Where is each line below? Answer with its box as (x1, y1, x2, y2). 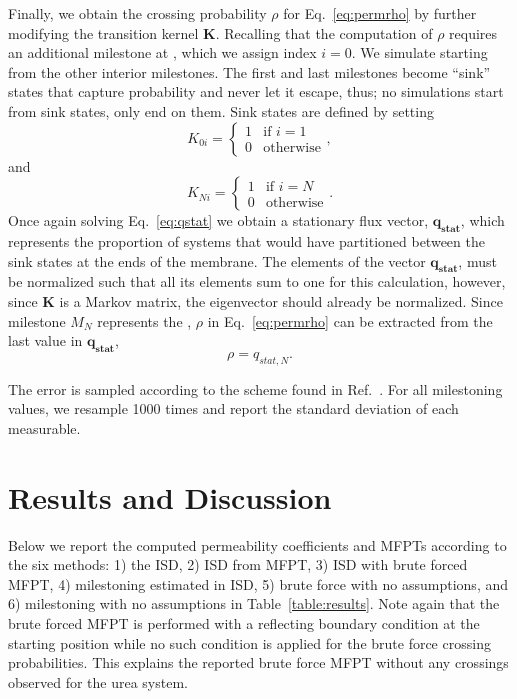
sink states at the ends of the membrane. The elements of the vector (8, 250, 426, 271)
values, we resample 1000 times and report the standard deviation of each (8, 398, 459, 419)
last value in (8, 330, 83, 351)
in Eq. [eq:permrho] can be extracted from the (207, 310, 493, 331)
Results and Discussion (8, 476, 332, 517)
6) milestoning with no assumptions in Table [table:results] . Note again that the (8, 593, 500, 614)
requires (449, 22, 498, 43)
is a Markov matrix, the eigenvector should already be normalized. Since (59, 290, 503, 311)
